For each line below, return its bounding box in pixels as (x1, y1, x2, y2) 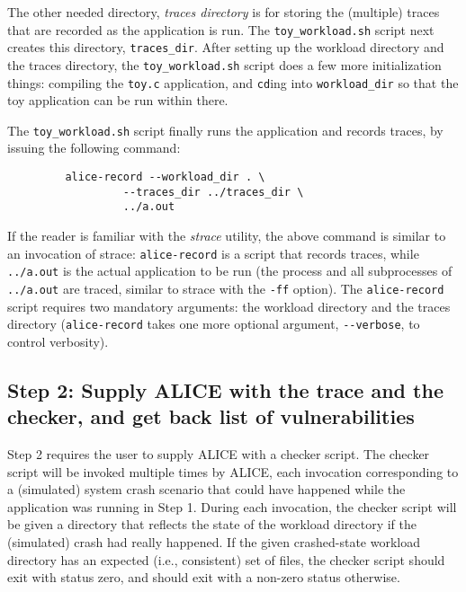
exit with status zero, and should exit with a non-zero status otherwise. (7, 568, 400, 587)
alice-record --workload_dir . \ (65, 171, 265, 184)
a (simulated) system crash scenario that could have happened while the (7, 480, 406, 499)
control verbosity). (7, 331, 109, 350)
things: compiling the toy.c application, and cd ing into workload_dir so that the (7, 73, 459, 92)
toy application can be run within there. (7, 91, 229, 110)
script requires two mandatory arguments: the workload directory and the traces (7, 296, 451, 315)
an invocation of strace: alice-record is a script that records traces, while (7, 243, 419, 262)
